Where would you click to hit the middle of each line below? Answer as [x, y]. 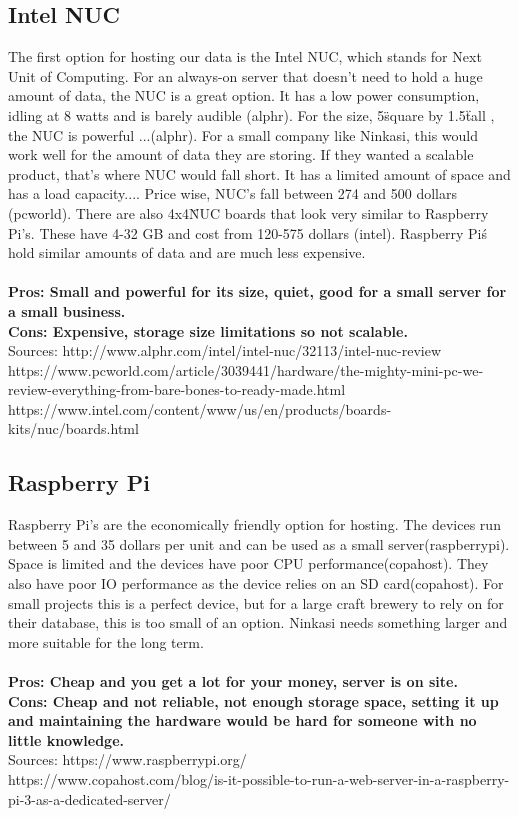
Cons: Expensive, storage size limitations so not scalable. [208, 330]
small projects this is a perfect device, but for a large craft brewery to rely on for [256, 602]
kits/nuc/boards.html [73, 428]
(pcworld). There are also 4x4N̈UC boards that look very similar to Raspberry [248, 212]
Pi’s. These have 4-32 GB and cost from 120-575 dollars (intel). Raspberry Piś [248, 232]
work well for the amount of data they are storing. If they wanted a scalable [241, 154]
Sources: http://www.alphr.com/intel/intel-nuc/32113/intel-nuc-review [225, 350]
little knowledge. [66, 739]
